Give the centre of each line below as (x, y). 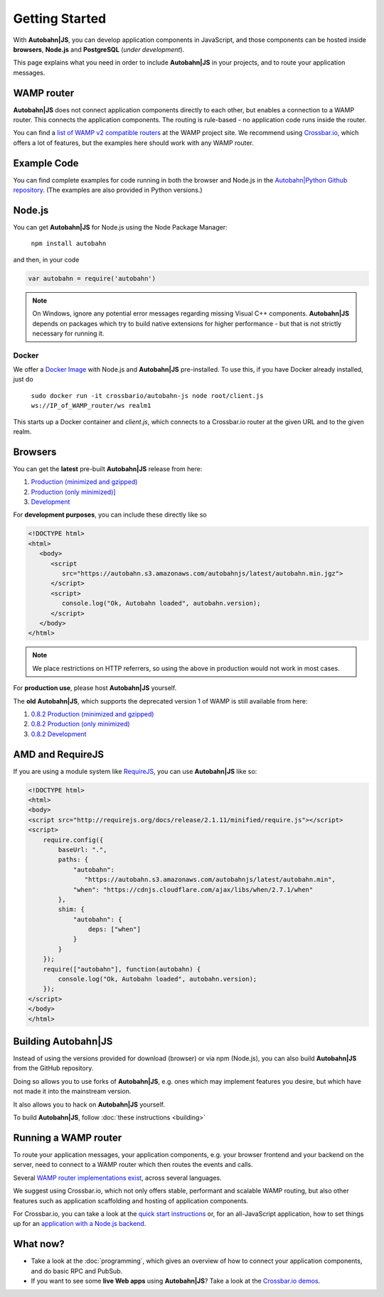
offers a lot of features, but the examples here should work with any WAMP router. (133, 143)
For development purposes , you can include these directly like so (110, 515)
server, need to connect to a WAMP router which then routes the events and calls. (133, 1165)
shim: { (71, 909)
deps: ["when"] (114, 930)
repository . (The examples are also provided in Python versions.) (108, 190)
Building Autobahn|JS (63, 1041)
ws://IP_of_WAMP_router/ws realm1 (91, 406)
